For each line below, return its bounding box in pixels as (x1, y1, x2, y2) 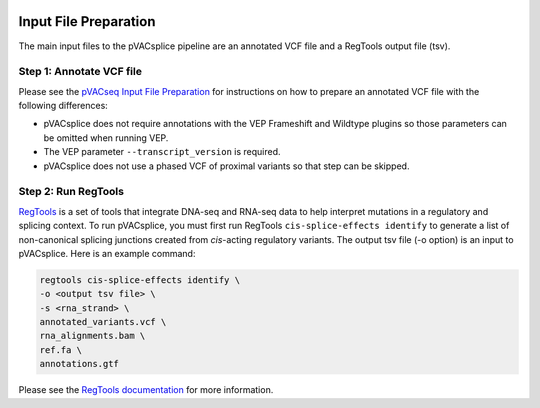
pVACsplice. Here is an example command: (18, 247, 196, 259)
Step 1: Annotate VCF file (18, 65, 142, 79)
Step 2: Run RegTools (18, 185, 125, 199)
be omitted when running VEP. (43, 131, 169, 144)
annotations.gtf (39, 358, 120, 370)
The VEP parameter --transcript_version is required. (43, 146, 281, 158)
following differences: (18, 100, 109, 112)
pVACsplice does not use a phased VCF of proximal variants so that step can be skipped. (43, 160, 410, 172)
